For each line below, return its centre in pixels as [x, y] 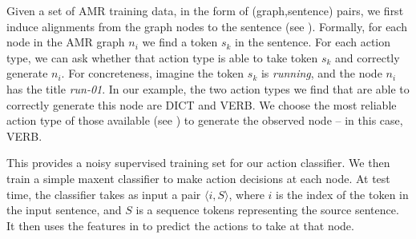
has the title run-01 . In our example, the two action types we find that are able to [208, 88]
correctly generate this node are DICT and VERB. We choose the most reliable [202, 104]
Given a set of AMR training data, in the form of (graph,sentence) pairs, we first [205, 10]
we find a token [180, 42]
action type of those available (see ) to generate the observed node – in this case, [205, 120]
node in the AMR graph [66, 42]
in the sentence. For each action [313, 42]
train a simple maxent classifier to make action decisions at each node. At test [198, 178]
